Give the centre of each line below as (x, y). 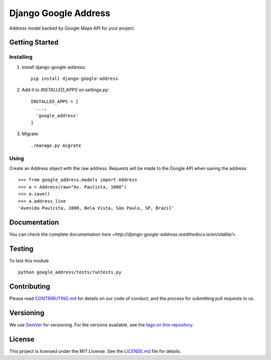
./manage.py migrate (56, 145)
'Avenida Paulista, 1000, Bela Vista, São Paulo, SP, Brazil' (96, 208)
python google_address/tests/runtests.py (70, 272)
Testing (21, 249)
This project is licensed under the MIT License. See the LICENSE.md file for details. (95, 351)
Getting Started (34, 42)
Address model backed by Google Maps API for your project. (72, 28)
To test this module (29, 260)
